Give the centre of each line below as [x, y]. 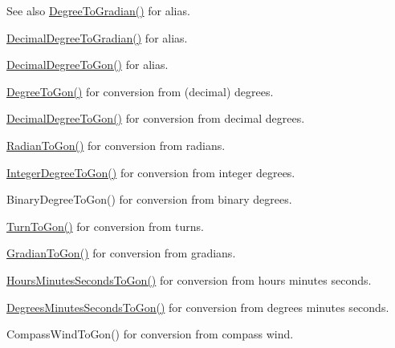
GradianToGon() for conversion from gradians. [121, 253]
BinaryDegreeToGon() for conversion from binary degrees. [149, 199]
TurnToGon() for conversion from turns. [105, 226]
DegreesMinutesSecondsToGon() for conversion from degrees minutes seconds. [198, 307]
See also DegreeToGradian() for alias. [98, 10]
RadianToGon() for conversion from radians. [116, 145]
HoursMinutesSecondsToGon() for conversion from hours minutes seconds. [189, 279]
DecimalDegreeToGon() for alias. [88, 65]
